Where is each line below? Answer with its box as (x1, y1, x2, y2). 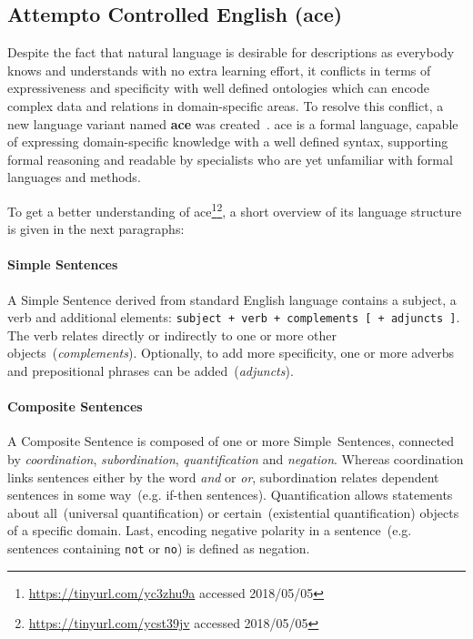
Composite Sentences (7, 397, 143, 416)
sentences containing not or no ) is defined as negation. (7, 538, 310, 557)
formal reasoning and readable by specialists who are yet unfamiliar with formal (7, 149, 453, 168)
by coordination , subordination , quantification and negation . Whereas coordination (7, 450, 464, 469)
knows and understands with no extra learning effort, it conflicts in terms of (7, 60, 431, 79)
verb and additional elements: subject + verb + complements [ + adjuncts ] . (7, 308, 460, 327)
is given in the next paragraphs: (7, 219, 185, 238)
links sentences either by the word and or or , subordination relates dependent (7, 467, 439, 486)
